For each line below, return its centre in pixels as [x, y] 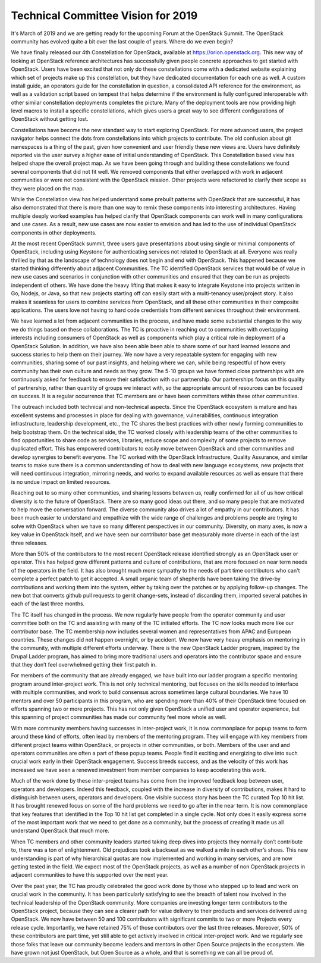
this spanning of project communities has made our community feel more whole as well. [119, 717]
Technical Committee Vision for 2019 [104, 15]
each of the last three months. [48, 604]
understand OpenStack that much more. [60, 831]
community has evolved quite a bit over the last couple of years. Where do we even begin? [122, 41]
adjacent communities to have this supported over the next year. [90, 875]
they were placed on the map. [48, 188]
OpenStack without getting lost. [50, 119]
